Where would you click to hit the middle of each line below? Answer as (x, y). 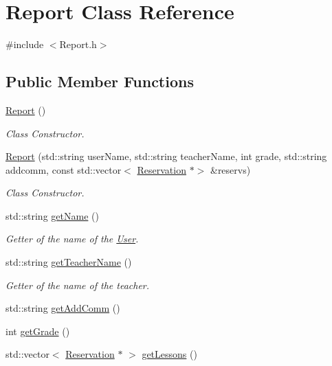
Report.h (78, 44)
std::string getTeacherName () (69, 262)
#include (25, 44)
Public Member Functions (100, 81)
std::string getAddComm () (63, 308)
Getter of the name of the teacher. (78, 285)
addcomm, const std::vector (64, 169)
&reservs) (230, 169)
